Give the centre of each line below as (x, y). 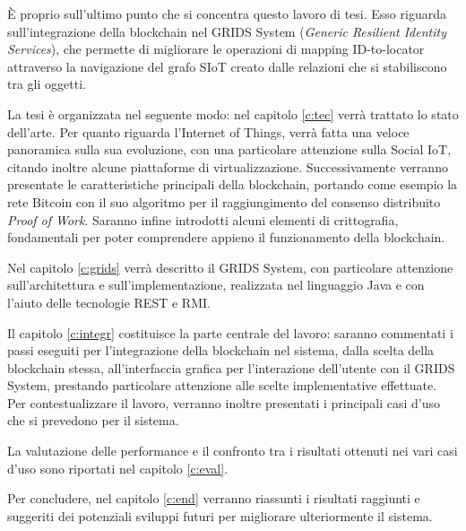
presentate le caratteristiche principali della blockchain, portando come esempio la (233, 184)
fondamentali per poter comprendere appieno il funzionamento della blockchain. (226, 237)
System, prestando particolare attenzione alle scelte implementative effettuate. (222, 385)
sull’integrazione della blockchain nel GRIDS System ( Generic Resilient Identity (227, 31)
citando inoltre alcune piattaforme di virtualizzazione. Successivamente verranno (228, 166)
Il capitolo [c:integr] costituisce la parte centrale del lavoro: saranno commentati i (230, 332)
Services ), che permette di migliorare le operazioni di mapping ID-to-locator (216, 49)
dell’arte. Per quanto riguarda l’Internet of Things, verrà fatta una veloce (208, 131)
